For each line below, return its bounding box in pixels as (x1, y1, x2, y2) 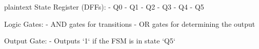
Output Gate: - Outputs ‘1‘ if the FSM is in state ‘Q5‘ (4, 35, 175, 46)
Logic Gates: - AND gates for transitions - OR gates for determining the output (4, 18, 255, 29)
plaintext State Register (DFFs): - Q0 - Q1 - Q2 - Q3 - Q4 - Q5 (4, 2, 204, 12)
